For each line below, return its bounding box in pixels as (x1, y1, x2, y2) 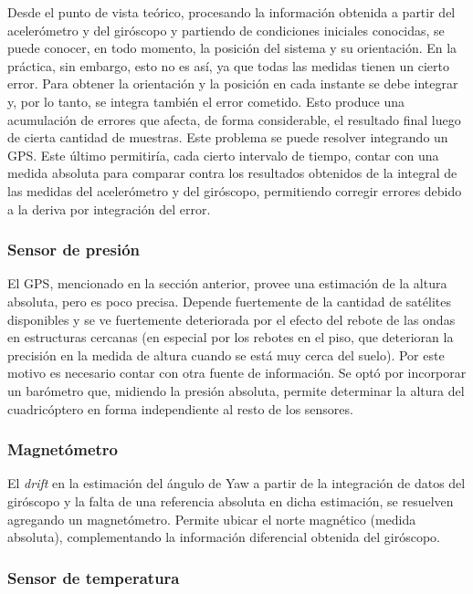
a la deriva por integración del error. (7, 199, 211, 218)
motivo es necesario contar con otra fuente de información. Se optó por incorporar (7, 363, 467, 382)
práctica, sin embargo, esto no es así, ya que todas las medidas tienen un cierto (7, 56, 449, 75)
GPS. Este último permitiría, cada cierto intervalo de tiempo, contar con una (7, 145, 439, 164)
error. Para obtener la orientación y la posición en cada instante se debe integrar (7, 74, 458, 93)
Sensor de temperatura (7, 566, 180, 589)
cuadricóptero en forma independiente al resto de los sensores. (7, 399, 353, 418)
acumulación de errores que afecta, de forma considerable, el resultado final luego (7, 109, 461, 129)
